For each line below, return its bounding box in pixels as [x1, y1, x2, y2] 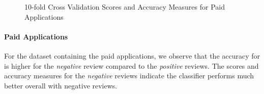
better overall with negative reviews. [4, 80, 118, 90]
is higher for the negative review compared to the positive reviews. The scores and [4, 60, 259, 71]
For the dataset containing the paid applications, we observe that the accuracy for [4, 50, 260, 61]
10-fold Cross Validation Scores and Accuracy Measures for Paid [24, 2, 225, 12]
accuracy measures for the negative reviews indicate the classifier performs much [4, 70, 254, 81]
